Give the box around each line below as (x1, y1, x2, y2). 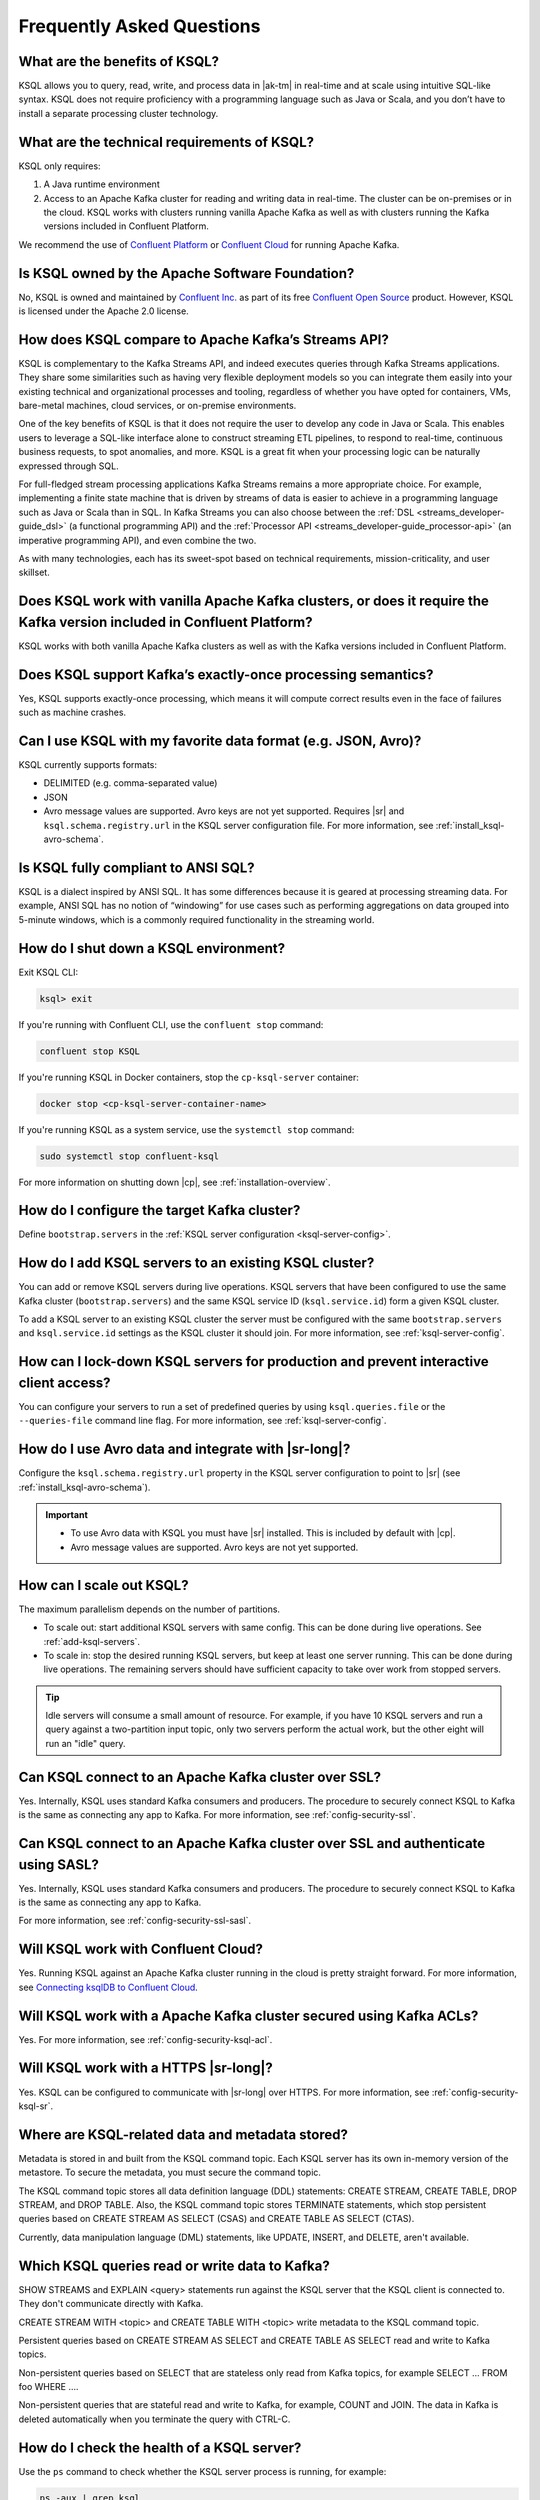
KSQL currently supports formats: (18, 759, 158, 771)
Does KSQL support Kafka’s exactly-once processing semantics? (18, 666, 434, 683)
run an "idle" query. (45, 1737, 126, 1749)
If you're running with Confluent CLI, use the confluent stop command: (18, 1018, 324, 1030)
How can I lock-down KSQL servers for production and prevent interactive (18, 1353, 489, 1370)
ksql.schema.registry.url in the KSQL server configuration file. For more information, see (43, 819, 434, 831)
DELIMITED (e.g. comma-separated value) (43, 777, 218, 789)
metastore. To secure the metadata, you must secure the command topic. (18, 2166, 322, 2179)
